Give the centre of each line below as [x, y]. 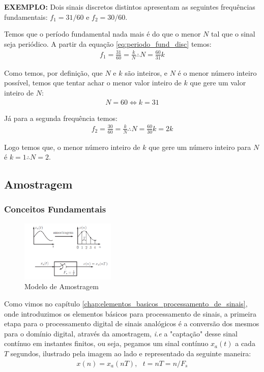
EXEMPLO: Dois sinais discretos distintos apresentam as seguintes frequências [130, 7]
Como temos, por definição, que [53, 72]
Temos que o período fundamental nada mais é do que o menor [102, 34]
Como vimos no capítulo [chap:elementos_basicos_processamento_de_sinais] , [126, 304]
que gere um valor [218, 83]
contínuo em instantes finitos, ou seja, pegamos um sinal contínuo [106, 343]
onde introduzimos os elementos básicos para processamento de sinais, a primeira [130, 313]
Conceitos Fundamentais [55, 209]
